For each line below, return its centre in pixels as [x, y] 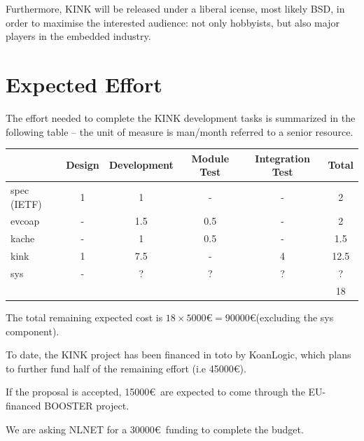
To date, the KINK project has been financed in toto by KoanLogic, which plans [178, 355]
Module [210, 158]
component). [33, 331]
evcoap [25, 221]
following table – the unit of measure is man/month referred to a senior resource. [180, 131]
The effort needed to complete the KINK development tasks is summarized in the [181, 117]
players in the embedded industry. [78, 36]
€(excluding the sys [292, 317]
